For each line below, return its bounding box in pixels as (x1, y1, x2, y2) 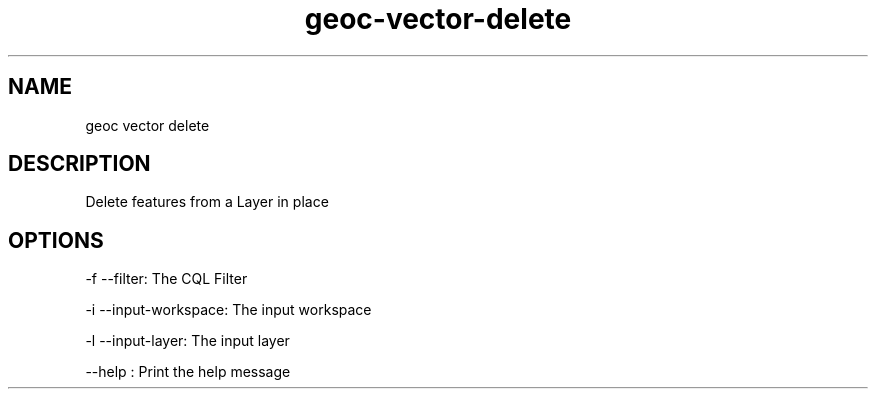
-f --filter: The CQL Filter (85, 270, 248, 288)
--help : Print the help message (85, 363, 291, 381)
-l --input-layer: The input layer (85, 332, 290, 350)
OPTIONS (8, 227, 104, 253)
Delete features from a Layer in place (85, 193, 329, 211)
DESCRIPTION (8, 151, 151, 177)
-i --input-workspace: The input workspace (85, 301, 372, 319)
